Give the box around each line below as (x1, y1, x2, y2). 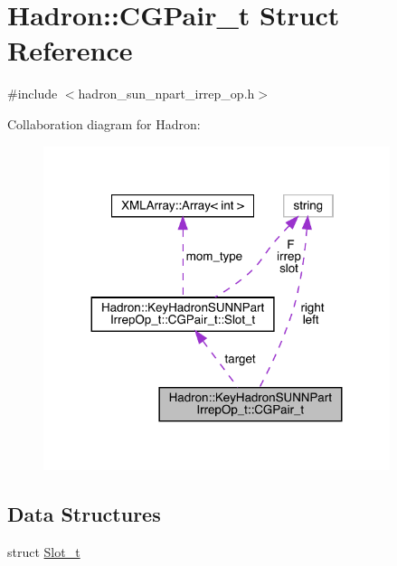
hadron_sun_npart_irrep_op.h (78, 84, 255, 103)
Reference (7, 32, 133, 69)
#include (7, 84, 58, 103)
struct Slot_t (7, 542, 80, 561)
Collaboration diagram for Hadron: (7, 114, 201, 133)
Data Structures (7, 500, 161, 528)
